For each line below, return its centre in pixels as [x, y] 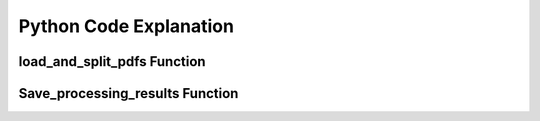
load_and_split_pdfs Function [112, 61]
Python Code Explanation [126, 26]
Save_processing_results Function [128, 93]
